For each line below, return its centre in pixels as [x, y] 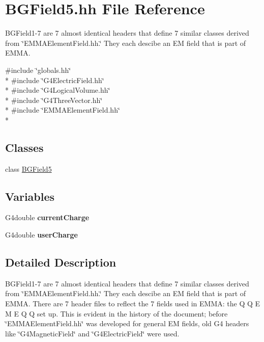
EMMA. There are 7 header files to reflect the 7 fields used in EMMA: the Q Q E [133, 304]
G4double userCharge [41, 235]
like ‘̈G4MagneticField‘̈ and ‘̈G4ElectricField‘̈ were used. [92, 333]
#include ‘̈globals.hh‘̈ [38, 70]
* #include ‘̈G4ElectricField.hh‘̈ [55, 80]
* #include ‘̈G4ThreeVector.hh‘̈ [54, 100]
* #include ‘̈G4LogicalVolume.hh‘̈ [58, 90]
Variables [30, 196]
